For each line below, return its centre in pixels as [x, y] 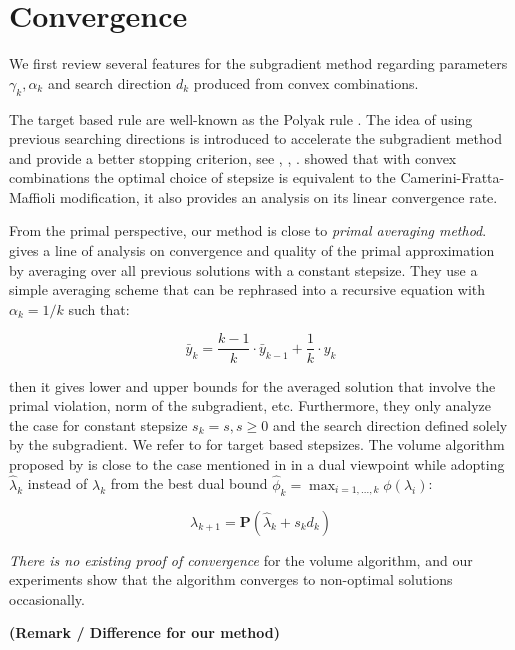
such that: [99, 308]
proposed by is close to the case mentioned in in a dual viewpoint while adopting [257, 463]
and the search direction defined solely [390, 424]
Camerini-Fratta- [452, 177]
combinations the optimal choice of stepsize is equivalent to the [202, 177]
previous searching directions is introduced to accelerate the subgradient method [255, 138]
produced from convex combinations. [306, 82]
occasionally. [47, 598]
